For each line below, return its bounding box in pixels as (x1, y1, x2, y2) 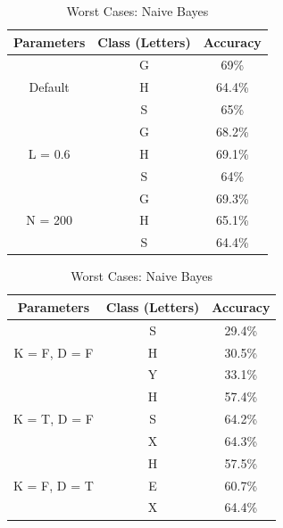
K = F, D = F (13, 342, 94, 361)
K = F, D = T (13, 475, 94, 494)
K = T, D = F (13, 409, 94, 428)
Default (29, 78, 70, 96)
